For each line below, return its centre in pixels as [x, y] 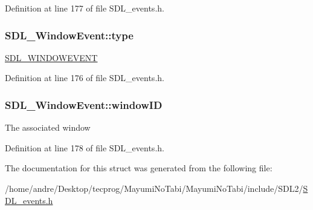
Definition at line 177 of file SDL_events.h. [85, 8]
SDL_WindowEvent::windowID [84, 104]
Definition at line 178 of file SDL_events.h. [85, 147]
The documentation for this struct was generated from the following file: [139, 168]
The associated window [48, 127]
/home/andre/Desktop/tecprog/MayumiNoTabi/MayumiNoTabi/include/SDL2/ [154, 188]
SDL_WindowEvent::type [69, 35]
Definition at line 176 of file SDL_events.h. [85, 78]
